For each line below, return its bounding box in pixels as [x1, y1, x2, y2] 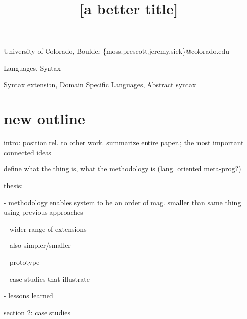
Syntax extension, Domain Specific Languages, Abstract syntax [4, 79, 196, 89]
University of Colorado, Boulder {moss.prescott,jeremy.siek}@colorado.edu [4, 46, 230, 56]
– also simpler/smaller [4, 240, 71, 250]
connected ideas [4, 147, 51, 157]
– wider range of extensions [4, 223, 87, 234]
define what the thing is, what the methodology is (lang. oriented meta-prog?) [4, 163, 241, 174]
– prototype [4, 257, 40, 267]
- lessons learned [4, 290, 53, 301]
